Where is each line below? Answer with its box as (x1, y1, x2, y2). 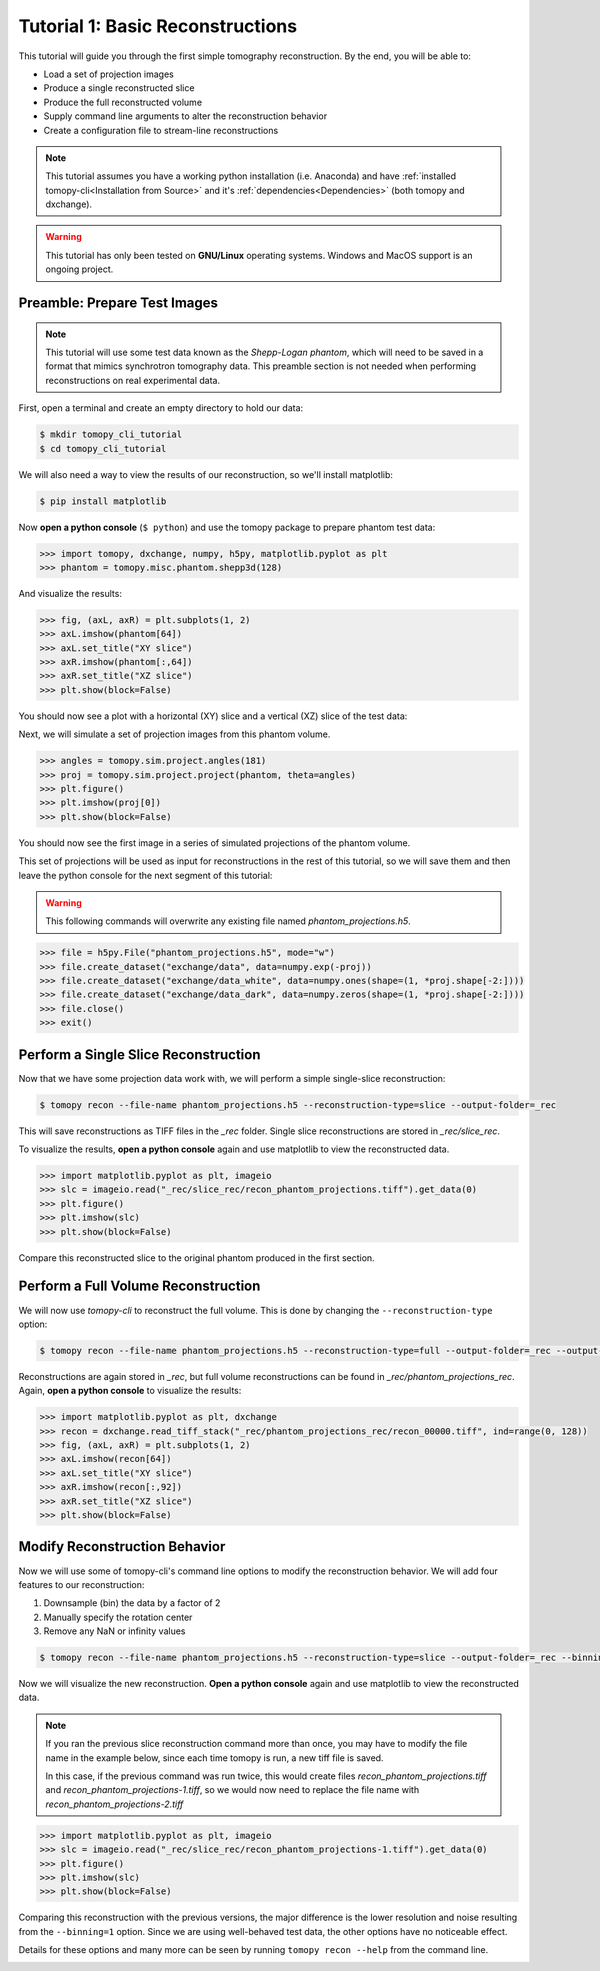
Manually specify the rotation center (43, 1611, 193, 1623)
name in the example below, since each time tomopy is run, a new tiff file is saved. (45, 1751, 384, 1764)
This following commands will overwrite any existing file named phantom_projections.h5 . (45, 915, 412, 927)
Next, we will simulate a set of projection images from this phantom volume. (18, 728, 331, 740)
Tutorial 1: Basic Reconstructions (18, 15, 298, 37)
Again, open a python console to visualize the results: (18, 1385, 242, 1397)
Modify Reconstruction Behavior (18, 1538, 226, 1555)
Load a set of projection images (43, 68, 174, 80)
